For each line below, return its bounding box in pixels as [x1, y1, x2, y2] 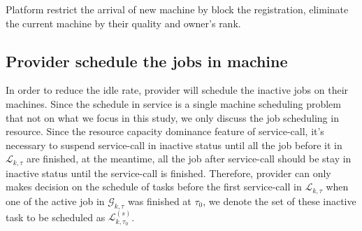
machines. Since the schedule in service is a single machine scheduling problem [6, 96, 341, 111]
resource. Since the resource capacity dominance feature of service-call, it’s [6, 124, 324, 139]
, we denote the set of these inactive [203, 193, 356, 208]
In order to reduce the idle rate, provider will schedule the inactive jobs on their [6, 83, 349, 97]
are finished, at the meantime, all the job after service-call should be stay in [27, 151, 352, 166]
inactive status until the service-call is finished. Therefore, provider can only [6, 165, 331, 180]
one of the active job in [6, 193, 105, 208]
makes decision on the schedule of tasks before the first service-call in [6, 179, 302, 194]
